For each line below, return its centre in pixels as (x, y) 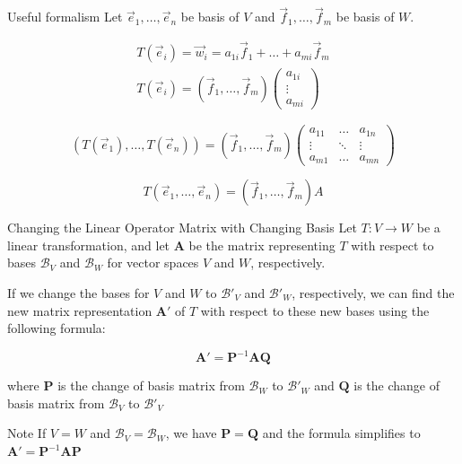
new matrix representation (80, 310)
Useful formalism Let (65, 17)
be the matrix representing (262, 245)
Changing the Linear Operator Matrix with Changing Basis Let (182, 228)
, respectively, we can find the (373, 293)
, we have (191, 433)
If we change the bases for (78, 293)
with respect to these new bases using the (315, 310)
